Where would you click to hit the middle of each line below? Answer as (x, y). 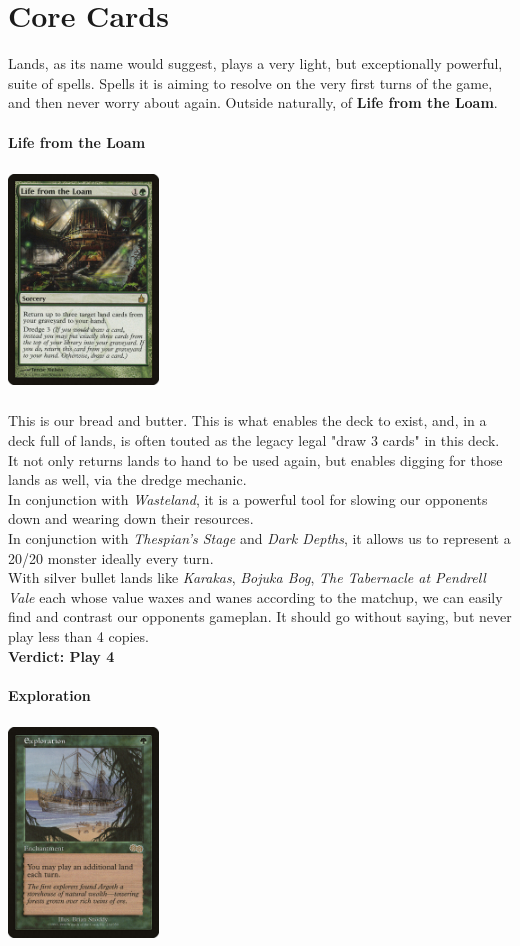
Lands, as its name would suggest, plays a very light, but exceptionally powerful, (255, 63)
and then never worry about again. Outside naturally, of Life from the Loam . (253, 102)
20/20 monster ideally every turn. (111, 557)
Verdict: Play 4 (61, 655)
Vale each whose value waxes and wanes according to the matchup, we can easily (255, 596)
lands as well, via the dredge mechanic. (127, 479)
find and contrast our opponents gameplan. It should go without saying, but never (260, 616)
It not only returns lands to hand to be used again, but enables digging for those (255, 459)
